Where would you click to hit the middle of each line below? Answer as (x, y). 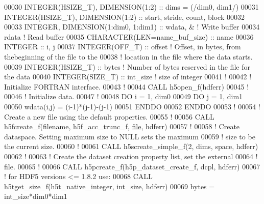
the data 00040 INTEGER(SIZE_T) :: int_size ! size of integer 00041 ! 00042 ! (128, 77)
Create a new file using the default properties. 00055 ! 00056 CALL (109, 116)
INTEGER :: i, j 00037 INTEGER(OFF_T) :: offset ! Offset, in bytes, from (123, 47)
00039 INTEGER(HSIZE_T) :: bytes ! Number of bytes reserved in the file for (127, 66)
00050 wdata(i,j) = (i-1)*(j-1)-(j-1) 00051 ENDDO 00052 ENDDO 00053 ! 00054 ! (132, 106)
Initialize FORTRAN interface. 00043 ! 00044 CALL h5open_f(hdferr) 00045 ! (127, 86)
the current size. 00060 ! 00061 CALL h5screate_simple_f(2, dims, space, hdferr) (131, 146)
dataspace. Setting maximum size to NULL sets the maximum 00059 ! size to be (130, 136)
